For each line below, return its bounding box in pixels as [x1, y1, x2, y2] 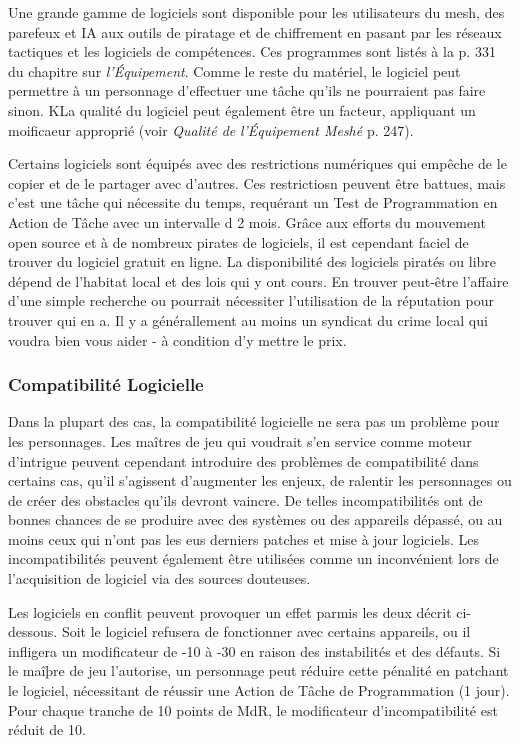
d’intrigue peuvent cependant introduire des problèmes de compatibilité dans [8, 450, 479, 471]
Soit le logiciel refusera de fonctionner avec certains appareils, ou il [61, 621, 471, 642]
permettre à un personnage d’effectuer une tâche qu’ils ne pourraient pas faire [8, 80, 486, 101]
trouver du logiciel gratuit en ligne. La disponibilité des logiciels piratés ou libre [8, 251, 497, 272]
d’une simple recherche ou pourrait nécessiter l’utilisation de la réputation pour [8, 290, 494, 311]
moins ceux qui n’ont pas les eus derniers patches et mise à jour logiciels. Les [8, 528, 480, 549]
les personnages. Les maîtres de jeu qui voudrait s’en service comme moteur [8, 430, 472, 451]
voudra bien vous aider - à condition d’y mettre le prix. [8, 329, 347, 350]
